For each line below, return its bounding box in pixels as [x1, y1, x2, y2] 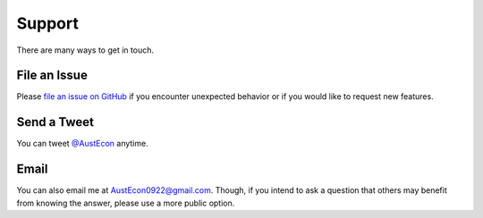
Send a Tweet [16, 114, 94, 130]
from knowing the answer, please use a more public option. [16, 197, 235, 208]
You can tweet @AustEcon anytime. [16, 138, 148, 149]
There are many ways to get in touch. [16, 45, 154, 55]
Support [16, 13, 80, 33]
